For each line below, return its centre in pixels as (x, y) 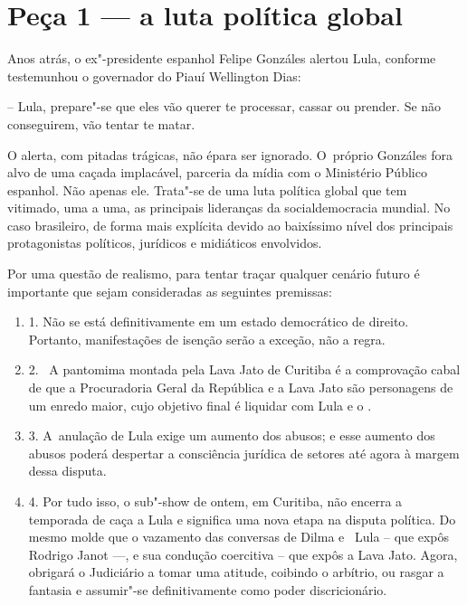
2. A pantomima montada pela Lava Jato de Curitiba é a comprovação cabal (244, 369)
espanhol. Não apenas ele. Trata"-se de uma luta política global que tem (207, 189)
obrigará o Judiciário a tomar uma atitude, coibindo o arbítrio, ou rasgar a (236, 572)
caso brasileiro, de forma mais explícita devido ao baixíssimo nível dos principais (230, 225)
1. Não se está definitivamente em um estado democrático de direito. (219, 321)
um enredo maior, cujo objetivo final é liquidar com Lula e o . (200, 405)
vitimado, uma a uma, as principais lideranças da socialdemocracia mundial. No (229, 208)
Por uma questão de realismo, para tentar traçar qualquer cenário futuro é (214, 274)
